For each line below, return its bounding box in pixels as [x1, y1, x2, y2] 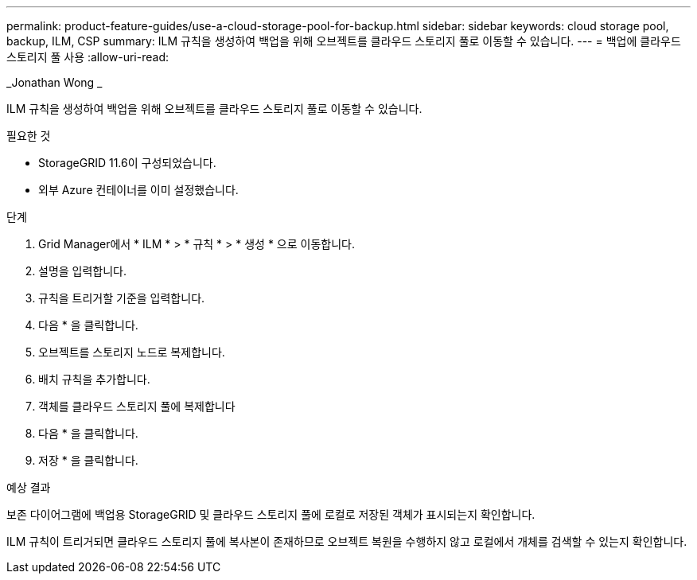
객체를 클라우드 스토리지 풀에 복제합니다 [38, 399, 236, 413]
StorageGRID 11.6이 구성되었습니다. [38, 156, 216, 169]
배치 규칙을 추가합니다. [38, 372, 150, 386]
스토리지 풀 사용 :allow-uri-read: [6, 50, 169, 64]
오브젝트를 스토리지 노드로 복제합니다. [38, 345, 225, 359]
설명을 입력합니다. [38, 264, 127, 278]
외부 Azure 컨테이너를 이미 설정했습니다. [38, 183, 239, 197]
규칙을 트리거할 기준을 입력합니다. [38, 291, 205, 305]
